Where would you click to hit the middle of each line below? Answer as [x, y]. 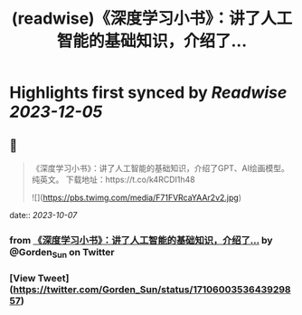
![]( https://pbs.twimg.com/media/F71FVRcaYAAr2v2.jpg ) [137, 197]
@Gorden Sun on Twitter [62, 253]
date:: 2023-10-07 [43, 215]
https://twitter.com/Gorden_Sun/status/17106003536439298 [152, 290]
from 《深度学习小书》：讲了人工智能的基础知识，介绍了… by [141, 240]
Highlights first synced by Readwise [148, 93]
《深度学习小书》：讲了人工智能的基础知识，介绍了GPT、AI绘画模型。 [160, 168]
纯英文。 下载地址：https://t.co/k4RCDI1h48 [113, 179]
